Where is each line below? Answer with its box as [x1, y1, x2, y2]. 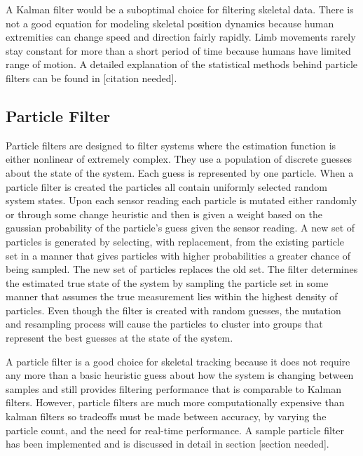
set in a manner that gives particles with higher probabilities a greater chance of [6, 248, 351, 262]
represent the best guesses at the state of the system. [6, 330, 233, 345]
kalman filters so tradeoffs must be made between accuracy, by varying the [6, 409, 327, 424]
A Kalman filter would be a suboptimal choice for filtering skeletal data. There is [6, 2, 354, 16]
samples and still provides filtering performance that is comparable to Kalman [6, 381, 341, 396]
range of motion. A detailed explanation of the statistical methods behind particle [6, 57, 358, 72]
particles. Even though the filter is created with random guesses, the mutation [6, 302, 341, 317]
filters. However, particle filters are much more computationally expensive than [6, 395, 345, 410]
